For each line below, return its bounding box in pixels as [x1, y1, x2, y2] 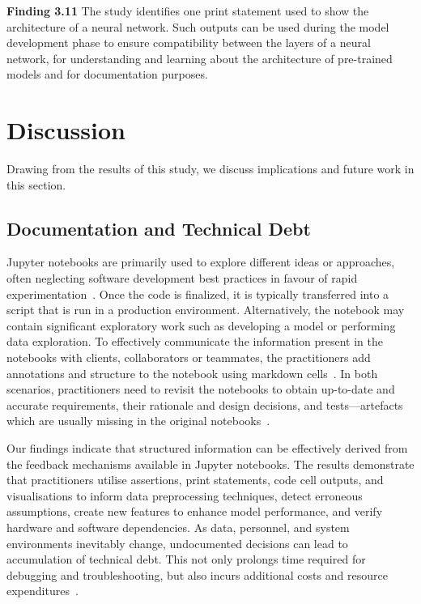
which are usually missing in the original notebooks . [6, 412, 270, 429]
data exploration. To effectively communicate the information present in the [6, 333, 383, 350]
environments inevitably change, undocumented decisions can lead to [6, 534, 348, 551]
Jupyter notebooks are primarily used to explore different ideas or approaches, [6, 253, 395, 270]
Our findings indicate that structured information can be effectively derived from [6, 440, 408, 457]
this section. [6, 176, 66, 193]
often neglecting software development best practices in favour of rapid [6, 270, 358, 287]
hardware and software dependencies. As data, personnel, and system [6, 518, 350, 535]
